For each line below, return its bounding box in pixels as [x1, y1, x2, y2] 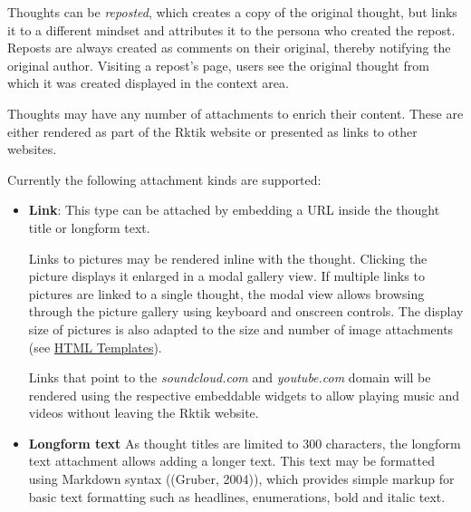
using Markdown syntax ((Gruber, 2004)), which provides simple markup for [28, 469, 455, 488]
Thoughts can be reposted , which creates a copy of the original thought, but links [7, 3, 457, 21]
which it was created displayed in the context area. [7, 73, 289, 92]
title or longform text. [28, 217, 150, 237]
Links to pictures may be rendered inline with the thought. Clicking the [28, 248, 428, 267]
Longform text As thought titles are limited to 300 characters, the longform [28, 433, 461, 452]
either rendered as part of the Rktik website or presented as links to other [7, 121, 418, 140]
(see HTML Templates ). [28, 337, 162, 356]
